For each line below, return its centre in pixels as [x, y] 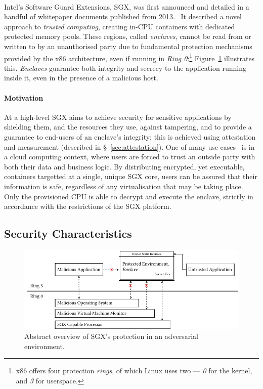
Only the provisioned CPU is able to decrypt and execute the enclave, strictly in [129, 196]
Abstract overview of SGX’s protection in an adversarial [111, 336]
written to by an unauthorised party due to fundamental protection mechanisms [128, 46]
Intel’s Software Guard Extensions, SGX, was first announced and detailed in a [127, 6]
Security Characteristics [68, 233]
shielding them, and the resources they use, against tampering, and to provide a [128, 127]
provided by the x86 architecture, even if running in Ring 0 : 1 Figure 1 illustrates [129, 57]
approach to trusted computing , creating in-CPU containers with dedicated [120, 26]
